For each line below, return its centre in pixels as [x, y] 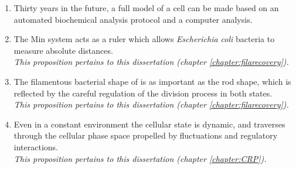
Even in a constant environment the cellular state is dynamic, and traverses [149, 124]
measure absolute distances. [63, 50]
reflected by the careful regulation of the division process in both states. [143, 93]
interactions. [36, 146]
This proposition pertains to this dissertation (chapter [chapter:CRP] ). [140, 158]
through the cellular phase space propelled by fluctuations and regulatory [146, 135]
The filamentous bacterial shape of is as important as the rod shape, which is [152, 81]
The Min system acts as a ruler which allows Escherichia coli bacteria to [144, 39]
